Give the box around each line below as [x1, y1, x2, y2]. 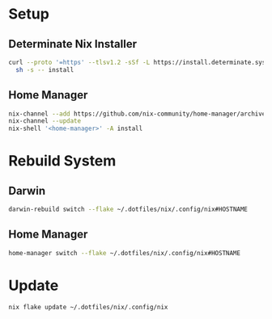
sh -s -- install [15, 65, 74, 73]
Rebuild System [8, 152, 117, 170]
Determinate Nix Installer [8, 37, 138, 51]
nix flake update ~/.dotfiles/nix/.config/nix [8, 303, 168, 311]
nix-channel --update [8, 117, 82, 125]
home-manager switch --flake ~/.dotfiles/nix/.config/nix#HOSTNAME [8, 249, 241, 257]
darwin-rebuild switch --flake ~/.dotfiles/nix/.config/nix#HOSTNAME [8, 205, 249, 214]
